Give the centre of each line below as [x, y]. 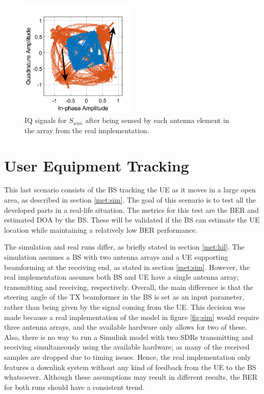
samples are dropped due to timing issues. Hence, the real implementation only [128, 356]
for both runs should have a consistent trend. [74, 387]
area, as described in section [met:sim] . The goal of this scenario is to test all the [130, 200]
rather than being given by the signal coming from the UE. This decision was [125, 306]
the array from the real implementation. [87, 130]
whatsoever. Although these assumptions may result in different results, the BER [131, 377]
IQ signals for [46, 120]
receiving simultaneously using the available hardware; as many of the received [127, 347]
